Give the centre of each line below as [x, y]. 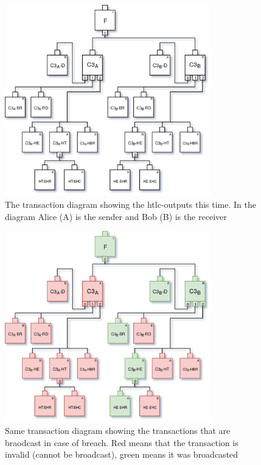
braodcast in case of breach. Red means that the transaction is [122, 442]
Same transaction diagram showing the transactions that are [118, 431]
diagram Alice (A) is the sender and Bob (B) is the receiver [116, 216]
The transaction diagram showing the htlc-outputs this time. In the [130, 204]
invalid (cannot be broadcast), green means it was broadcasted [122, 454]
